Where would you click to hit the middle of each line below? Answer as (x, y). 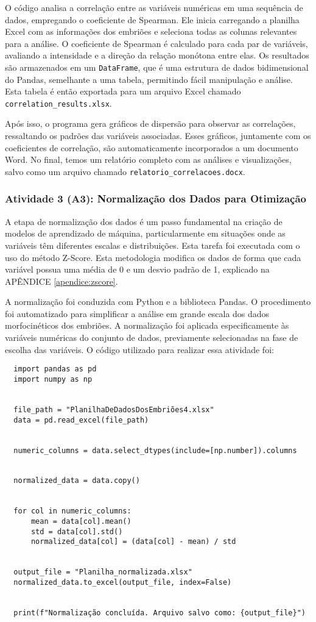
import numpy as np (53, 379)
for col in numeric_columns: (72, 511)
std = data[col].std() (77, 531)
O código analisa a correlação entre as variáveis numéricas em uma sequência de (154, 7)
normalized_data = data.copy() (77, 481)
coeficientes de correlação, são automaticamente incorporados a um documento (152, 147)
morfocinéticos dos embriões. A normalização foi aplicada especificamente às (147, 325)
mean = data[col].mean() (81, 522)
